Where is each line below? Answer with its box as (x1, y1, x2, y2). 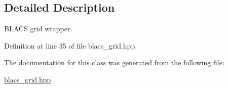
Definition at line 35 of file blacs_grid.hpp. (4, 40, 137, 51)
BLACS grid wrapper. (4, 23, 72, 34)
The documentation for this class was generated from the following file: (4, 57, 224, 68)
